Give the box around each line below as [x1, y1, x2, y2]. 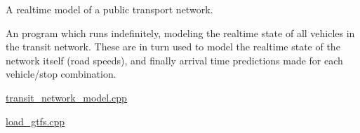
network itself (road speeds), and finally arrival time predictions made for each [6, 52, 343, 67]
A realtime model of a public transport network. [6, 2, 213, 16]
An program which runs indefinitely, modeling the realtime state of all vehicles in [6, 25, 355, 40]
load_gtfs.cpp [6, 113, 65, 128]
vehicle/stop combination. [6, 66, 116, 81]
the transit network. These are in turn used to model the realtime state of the [6, 39, 340, 54]
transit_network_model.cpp [6, 90, 127, 104]
